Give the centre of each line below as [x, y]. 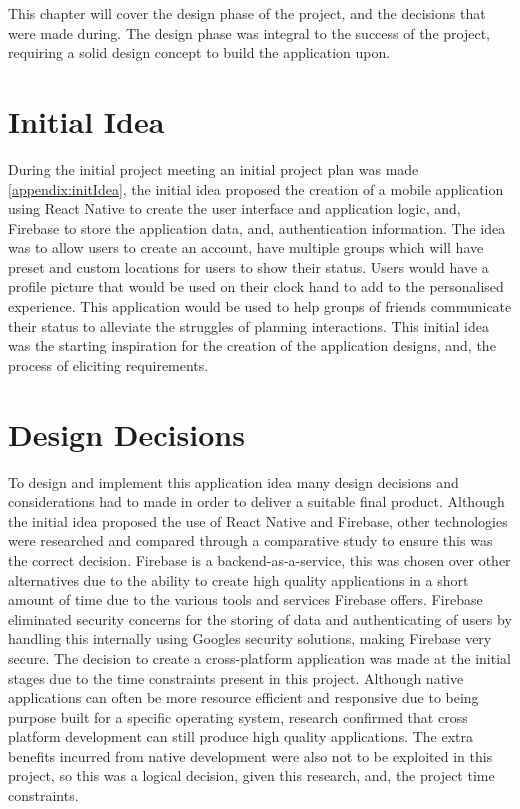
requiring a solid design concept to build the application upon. [199, 52]
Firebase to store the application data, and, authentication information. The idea [257, 227]
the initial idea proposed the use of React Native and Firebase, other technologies [258, 520]
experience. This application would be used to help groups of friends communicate [260, 306]
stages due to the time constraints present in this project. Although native [236, 677]
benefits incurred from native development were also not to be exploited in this [250, 755]
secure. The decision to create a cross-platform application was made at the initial [259, 657]
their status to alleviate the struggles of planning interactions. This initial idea [248, 325]
